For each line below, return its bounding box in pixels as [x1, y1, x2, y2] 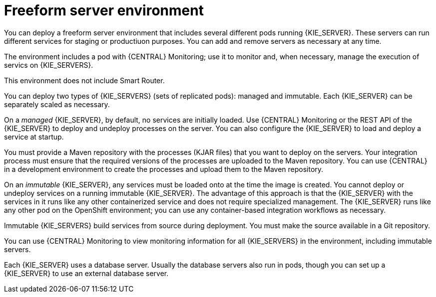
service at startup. [4, 132, 64, 141]
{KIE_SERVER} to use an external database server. [4, 269, 169, 278]
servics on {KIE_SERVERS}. [4, 60, 93, 69]
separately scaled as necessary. [4, 100, 110, 109]
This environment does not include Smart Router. [4, 76, 165, 85]
